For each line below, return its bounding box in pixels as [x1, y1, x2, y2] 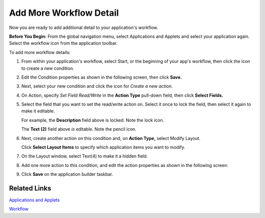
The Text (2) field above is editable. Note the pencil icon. [21, 126, 137, 132]
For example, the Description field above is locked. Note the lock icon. [21, 117, 164, 123]
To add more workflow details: [9, 49, 71, 55]
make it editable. [21, 108, 55, 114]
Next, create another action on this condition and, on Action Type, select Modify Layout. [21, 135, 201, 141]
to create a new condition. [21, 65, 75, 71]
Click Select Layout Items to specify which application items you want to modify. [21, 144, 185, 150]
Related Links [9, 184, 52, 192]
